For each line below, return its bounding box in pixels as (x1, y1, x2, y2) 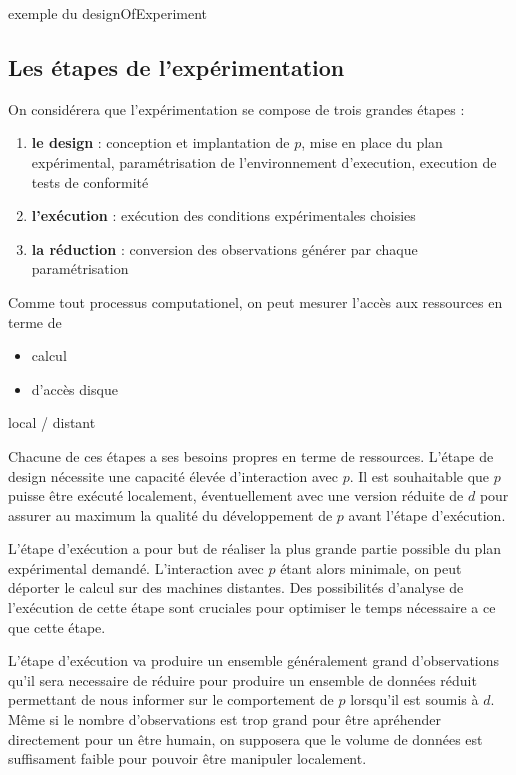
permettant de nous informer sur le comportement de (8, 689, 334, 710)
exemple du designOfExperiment (8, 3, 208, 23)
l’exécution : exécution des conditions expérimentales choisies (31, 205, 416, 226)
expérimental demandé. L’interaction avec (8, 557, 264, 578)
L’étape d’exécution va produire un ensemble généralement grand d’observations (8, 650, 500, 671)
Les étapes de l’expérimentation (8, 51, 345, 82)
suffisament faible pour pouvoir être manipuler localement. (8, 748, 367, 769)
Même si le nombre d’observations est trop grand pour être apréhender (8, 709, 442, 730)
